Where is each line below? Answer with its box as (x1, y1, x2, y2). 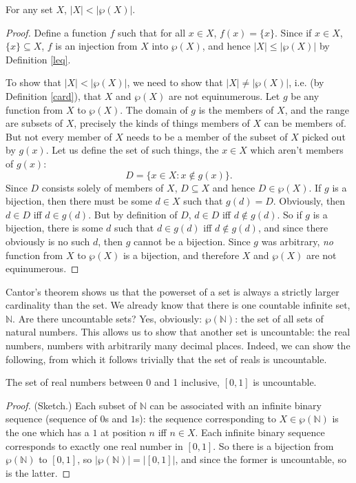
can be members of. (264, 116, 346, 130)
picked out (302, 129, 346, 143)
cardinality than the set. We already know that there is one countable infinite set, (6, 298, 350, 312)
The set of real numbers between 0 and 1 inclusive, (6, 375, 220, 389)
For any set (6, 2, 53, 16)
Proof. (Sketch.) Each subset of (6, 398, 137, 412)
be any (291, 88, 320, 103)
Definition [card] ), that (6, 88, 102, 103)
